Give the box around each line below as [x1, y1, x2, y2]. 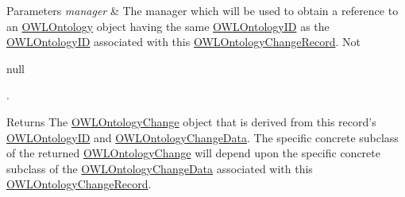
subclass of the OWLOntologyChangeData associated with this [6, 160, 313, 176]
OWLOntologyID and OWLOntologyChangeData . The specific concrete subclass [6, 129, 399, 145]
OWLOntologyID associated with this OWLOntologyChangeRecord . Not [6, 33, 361, 50]
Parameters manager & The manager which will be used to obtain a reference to [6, 2, 399, 18]
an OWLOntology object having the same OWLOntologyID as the [6, 17, 330, 34]
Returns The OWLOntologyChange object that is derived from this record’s [6, 113, 376, 129]
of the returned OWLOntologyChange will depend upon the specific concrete [6, 145, 380, 161]
